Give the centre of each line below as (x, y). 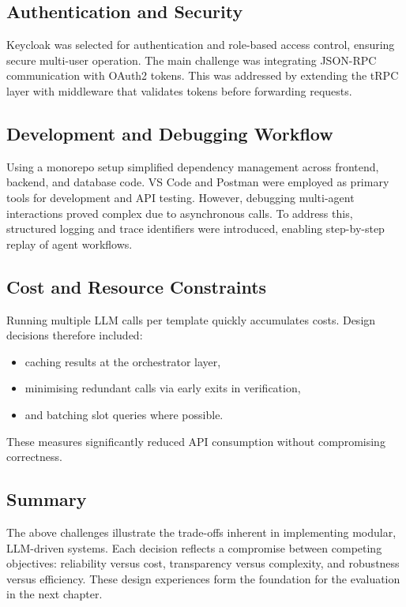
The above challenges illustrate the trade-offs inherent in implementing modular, (201, 532)
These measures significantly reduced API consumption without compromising (196, 441)
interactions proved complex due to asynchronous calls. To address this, (180, 213)
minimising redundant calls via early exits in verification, (163, 388)
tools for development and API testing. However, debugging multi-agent (180, 197)
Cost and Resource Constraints (137, 286)
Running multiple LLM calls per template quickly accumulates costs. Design (191, 319)
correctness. (34, 457)
